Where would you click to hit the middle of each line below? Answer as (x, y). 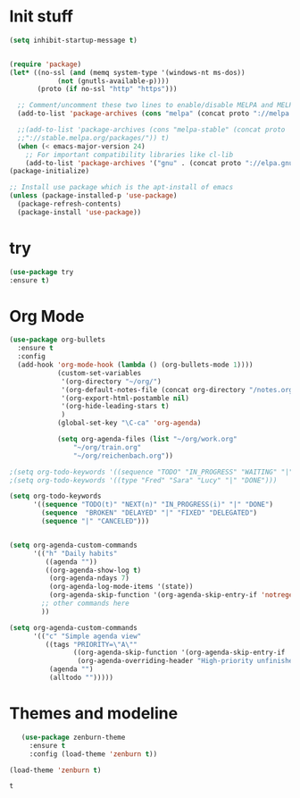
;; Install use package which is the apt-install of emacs (121, 188)
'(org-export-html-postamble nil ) (125, 398)
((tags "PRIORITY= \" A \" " (92, 644)
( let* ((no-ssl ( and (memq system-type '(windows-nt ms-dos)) (127, 72)
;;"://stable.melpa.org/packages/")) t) (93, 138)
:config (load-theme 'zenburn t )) (93, 754)
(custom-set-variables (99, 373)
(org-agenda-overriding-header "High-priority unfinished (187, 661)
